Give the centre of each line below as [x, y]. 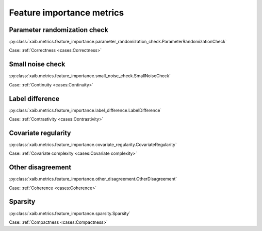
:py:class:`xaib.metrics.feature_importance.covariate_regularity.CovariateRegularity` [93, 144]
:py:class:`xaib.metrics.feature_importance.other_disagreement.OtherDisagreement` [93, 179]
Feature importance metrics [66, 13]
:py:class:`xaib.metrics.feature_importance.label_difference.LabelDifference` [85, 110]
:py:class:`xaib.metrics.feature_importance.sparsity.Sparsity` [70, 213]
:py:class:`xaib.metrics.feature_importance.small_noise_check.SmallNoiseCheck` [90, 76]
